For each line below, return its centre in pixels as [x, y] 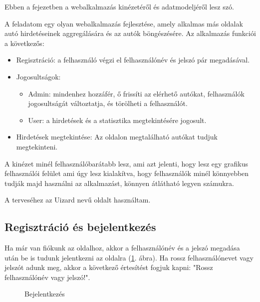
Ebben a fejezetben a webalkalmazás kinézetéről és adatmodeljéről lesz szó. [119, 6]
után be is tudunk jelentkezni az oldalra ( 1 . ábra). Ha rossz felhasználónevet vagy [129, 257]
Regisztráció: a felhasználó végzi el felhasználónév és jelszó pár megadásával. [133, 60]
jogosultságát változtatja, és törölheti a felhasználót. [108, 103]
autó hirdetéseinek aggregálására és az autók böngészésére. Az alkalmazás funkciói [130, 33]
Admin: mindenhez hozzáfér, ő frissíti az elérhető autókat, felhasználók [136, 93]
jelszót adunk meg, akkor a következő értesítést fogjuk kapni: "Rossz [109, 267]
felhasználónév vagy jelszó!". [47, 277]
